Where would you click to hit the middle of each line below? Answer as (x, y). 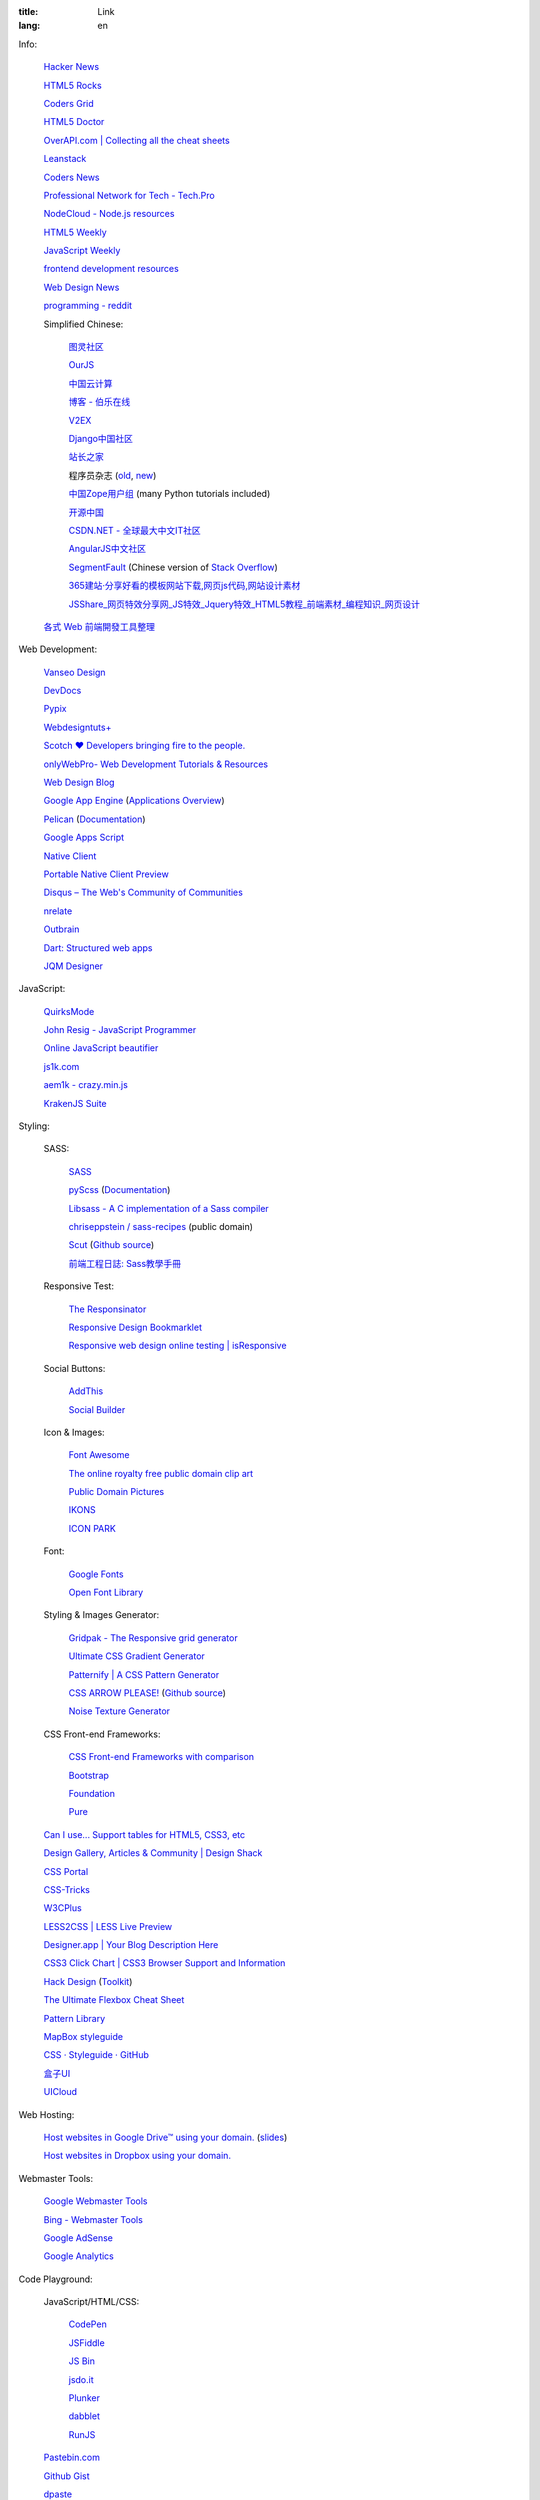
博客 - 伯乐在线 (99, 402)
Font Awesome (99, 1455)
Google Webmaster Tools (95, 2201)
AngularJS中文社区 (107, 549)
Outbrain (61, 929)
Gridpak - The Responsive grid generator (153, 1637)
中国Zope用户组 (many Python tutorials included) (169, 494)
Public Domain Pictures (116, 1492)
